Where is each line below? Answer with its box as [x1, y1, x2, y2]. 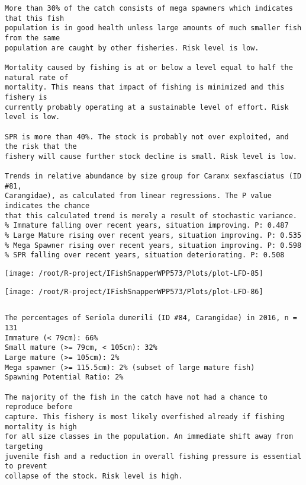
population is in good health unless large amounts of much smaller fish [5, 24, 302, 33]
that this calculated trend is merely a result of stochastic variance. [5, 211, 297, 220]
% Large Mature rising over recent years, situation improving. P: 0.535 [5, 231, 302, 240]
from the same [5, 33, 60, 42]
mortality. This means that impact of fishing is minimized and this [5, 83, 285, 92]
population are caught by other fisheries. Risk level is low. [5, 43, 259, 52]
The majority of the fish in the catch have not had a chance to [5, 393, 268, 401]
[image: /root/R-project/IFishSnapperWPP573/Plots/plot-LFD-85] [5, 269, 263, 278]
